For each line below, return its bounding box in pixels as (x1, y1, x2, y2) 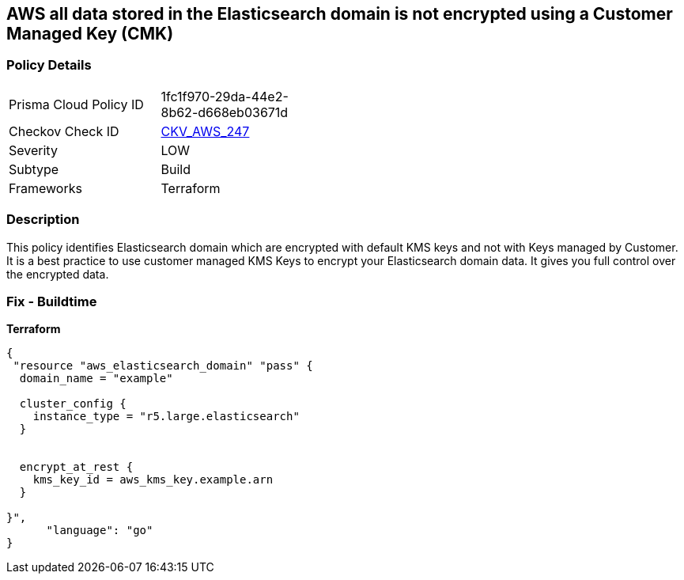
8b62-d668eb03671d (161, 104, 289, 120)
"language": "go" (46, 524, 153, 537)
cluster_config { (19, 397, 127, 411)
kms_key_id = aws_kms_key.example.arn (32, 473, 274, 487)
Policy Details (6, 57, 92, 74)
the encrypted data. (6, 267, 109, 281)
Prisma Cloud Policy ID (9, 96, 144, 112)
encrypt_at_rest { (19, 461, 134, 474)
